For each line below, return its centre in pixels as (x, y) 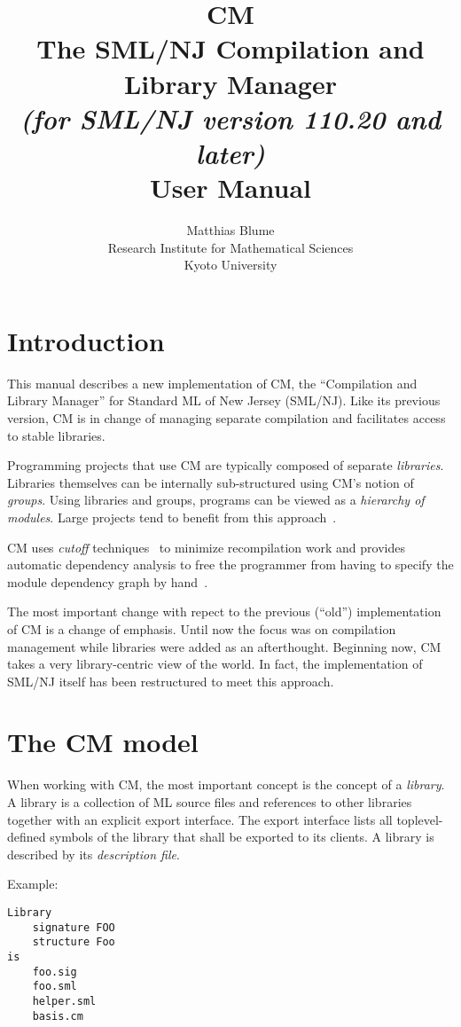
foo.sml (55, 987)
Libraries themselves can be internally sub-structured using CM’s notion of (211, 482)
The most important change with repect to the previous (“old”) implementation (224, 611)
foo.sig (55, 972)
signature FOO (74, 927)
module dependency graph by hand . (108, 581)
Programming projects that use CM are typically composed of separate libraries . (226, 465)
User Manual (230, 188)
